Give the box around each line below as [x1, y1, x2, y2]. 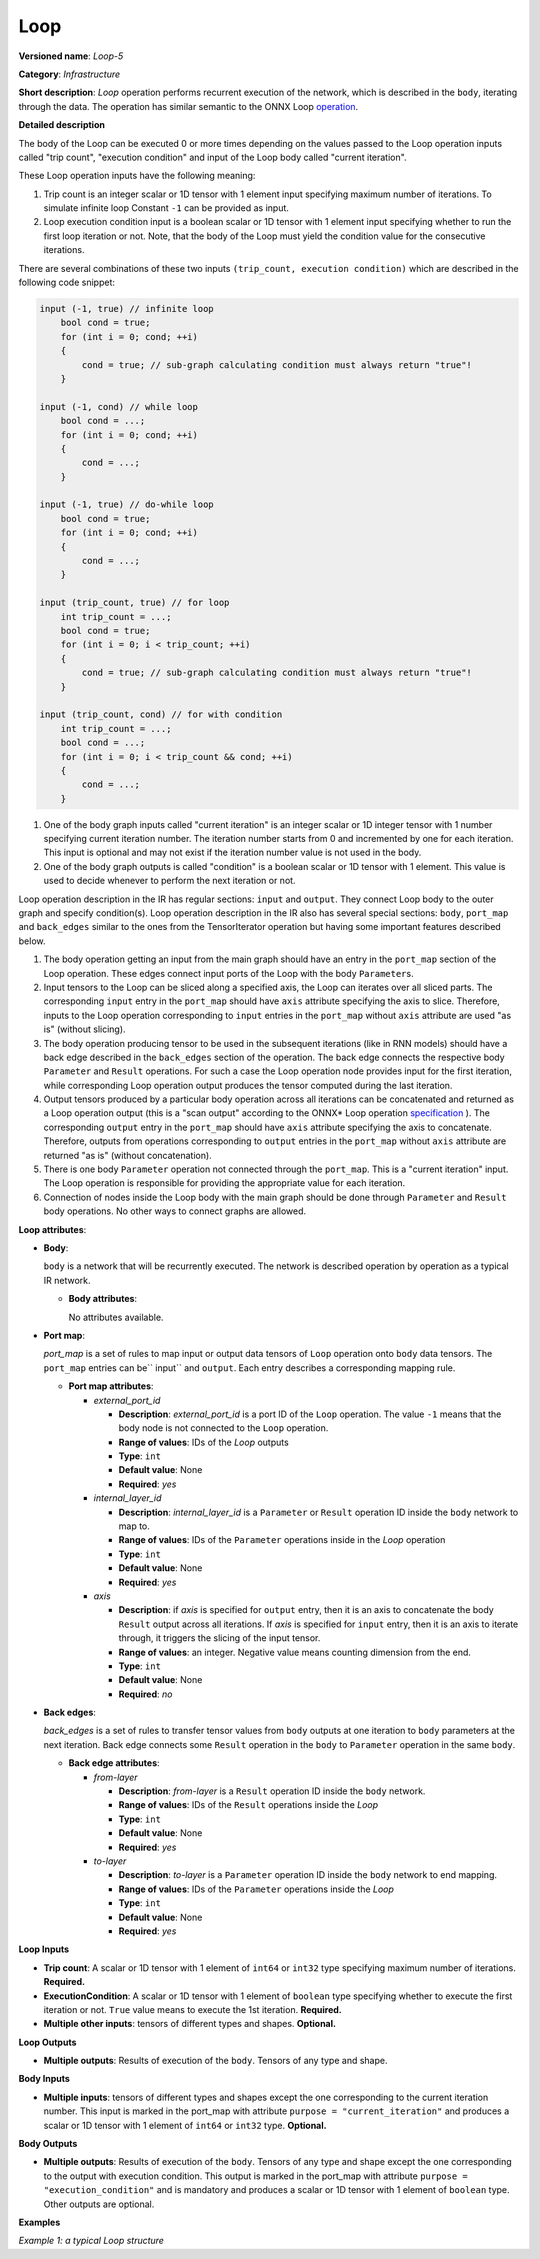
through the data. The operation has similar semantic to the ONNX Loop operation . [18, 100, 359, 112]
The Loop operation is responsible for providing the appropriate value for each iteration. [43, 1177, 406, 1189]
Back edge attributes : [68, 1757, 160, 1769]
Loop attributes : [18, 1223, 87, 1235]
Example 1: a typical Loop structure [18, 2235, 165, 2247]
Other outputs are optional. [43, 2198, 155, 2210]
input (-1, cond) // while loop [39, 401, 199, 412]
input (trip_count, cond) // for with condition [39, 709, 283, 720]
